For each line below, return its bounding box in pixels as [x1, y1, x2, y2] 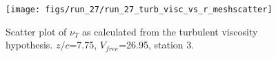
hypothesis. [6, 38, 53, 52]
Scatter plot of [6, 24, 67, 38]
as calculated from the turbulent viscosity [82, 24, 258, 38]
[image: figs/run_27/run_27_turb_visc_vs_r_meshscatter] [6, 5, 273, 14]
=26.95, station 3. [119, 38, 195, 52]
